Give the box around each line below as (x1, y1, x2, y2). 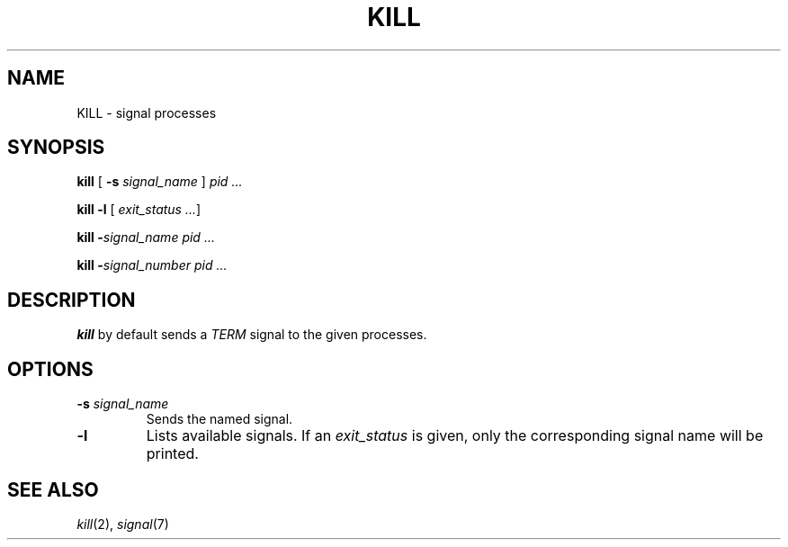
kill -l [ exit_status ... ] (76, 202, 201, 218)
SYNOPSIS (7, 136, 105, 159)
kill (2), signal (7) (76, 516, 169, 532)
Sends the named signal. (146, 411, 293, 427)
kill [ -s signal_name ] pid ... (76, 174, 243, 190)
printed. (146, 444, 199, 463)
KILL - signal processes (76, 104, 217, 121)
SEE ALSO (7, 478, 99, 501)
